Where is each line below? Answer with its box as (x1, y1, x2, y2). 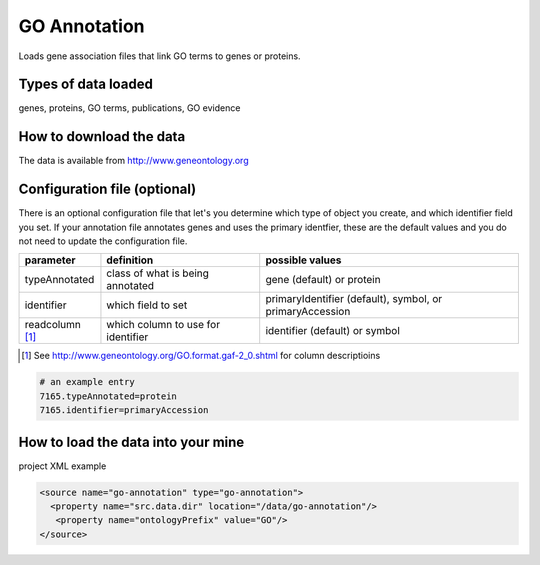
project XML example (18, 460, 107, 472)
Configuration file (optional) (18, 181, 197, 198)
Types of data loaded (18, 76, 154, 93)
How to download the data (18, 128, 186, 145)
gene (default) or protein (265, 273, 381, 287)
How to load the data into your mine (18, 433, 245, 450)
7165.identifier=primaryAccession (39, 405, 209, 416)
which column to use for (106, 318, 220, 332)
